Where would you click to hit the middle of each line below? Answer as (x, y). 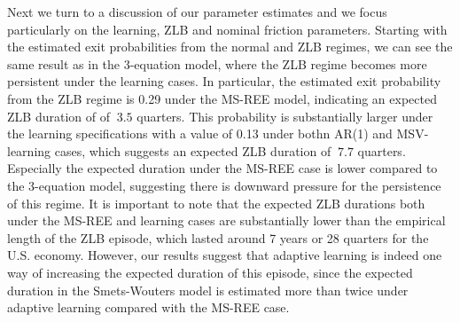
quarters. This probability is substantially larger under (285, 116)
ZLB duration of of (58, 116)
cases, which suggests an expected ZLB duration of (193, 150)
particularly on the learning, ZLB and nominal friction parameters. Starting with (227, 29)
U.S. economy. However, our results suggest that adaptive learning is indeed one (225, 255)
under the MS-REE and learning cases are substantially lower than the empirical (226, 220)
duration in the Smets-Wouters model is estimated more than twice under (208, 290)
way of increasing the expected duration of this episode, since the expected (210, 272)
